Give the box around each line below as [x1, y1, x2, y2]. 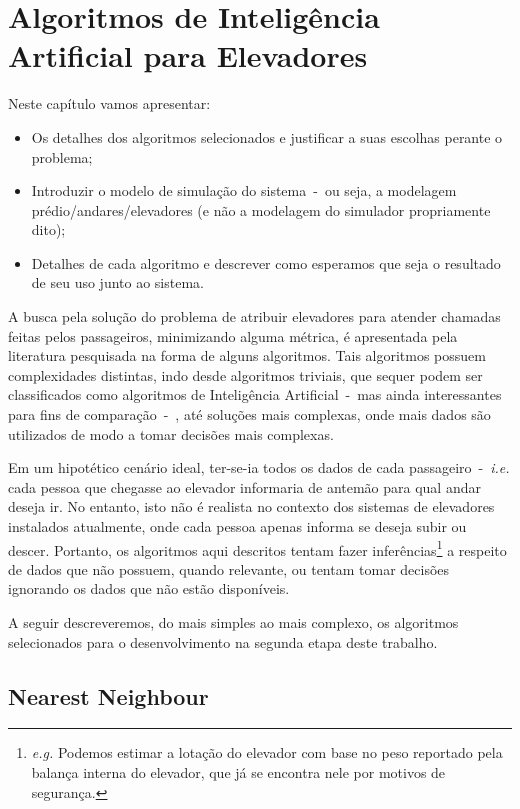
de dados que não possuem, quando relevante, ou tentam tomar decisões [8, 558, 450, 579]
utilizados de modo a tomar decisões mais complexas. [8, 423, 334, 444]
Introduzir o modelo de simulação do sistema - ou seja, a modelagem [31, 180, 457, 201]
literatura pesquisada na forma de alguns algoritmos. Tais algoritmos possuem [8, 345, 486, 366]
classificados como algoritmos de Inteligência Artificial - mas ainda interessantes [8, 384, 502, 405]
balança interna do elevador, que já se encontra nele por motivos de [31, 762, 446, 783]
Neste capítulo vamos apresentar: [8, 93, 211, 114]
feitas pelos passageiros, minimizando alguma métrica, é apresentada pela [8, 325, 458, 346]
